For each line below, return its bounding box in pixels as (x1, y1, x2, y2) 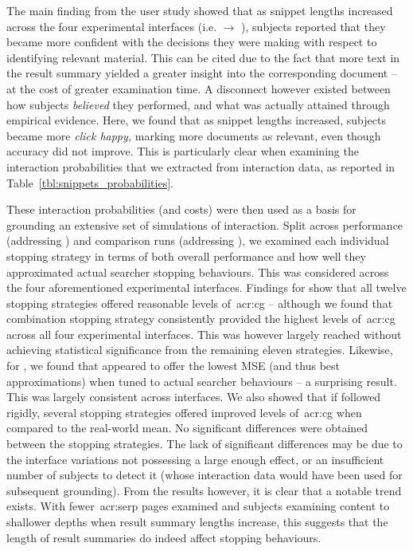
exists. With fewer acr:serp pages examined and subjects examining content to (6, 498, 390, 514)
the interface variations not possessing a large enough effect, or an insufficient (6, 451, 384, 467)
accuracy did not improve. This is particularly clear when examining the (6, 143, 359, 159)
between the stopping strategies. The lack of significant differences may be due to (6, 435, 403, 452)
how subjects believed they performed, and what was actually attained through (6, 96, 390, 112)
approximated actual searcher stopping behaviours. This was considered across (6, 263, 389, 280)
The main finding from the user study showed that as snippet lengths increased (6, 2, 393, 18)
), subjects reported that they (241, 18, 386, 34)
